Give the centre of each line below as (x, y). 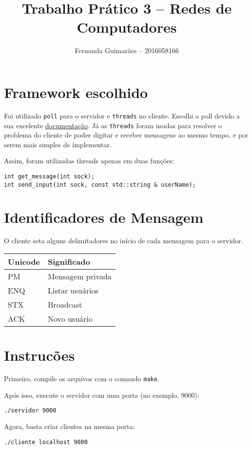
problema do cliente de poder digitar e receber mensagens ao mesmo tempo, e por (126, 135)
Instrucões (39, 355)
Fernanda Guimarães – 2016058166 (127, 50)
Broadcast (65, 304)
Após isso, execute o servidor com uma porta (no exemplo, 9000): (102, 395)
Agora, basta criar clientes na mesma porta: (69, 426)
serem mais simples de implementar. (58, 144)
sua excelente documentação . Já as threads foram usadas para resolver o (113, 125)
